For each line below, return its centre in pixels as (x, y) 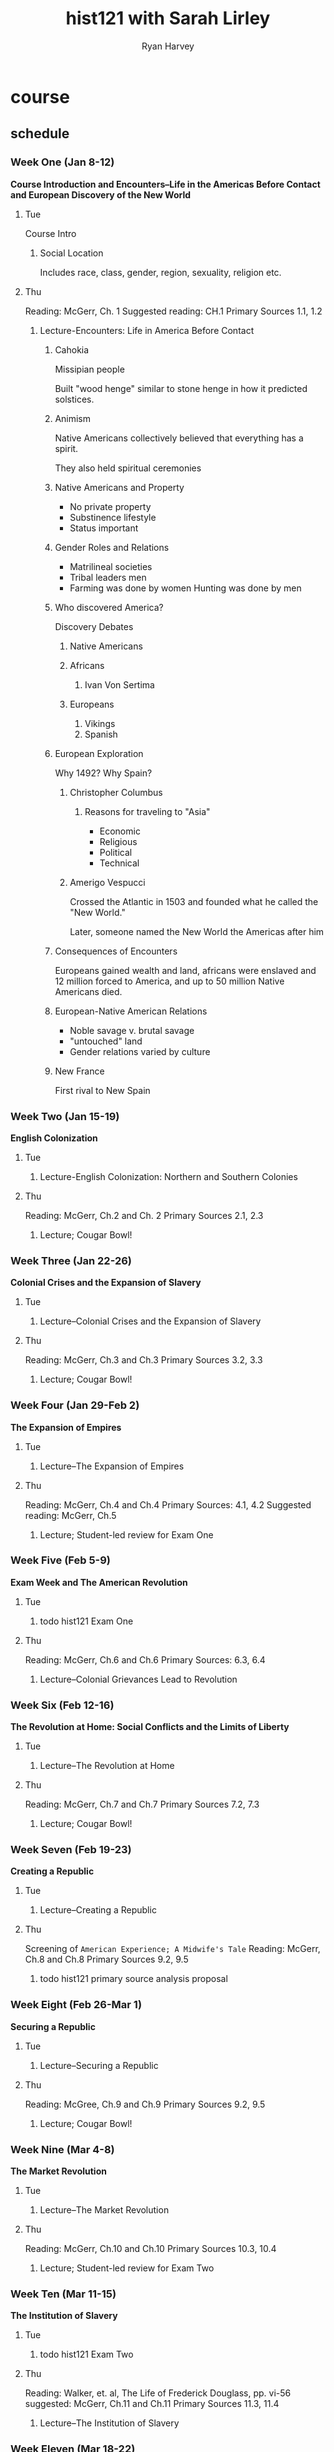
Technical (119, 863)
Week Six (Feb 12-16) (62, 1705)
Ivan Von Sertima (119, 684)
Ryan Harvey (168, 46)
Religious (118, 841)
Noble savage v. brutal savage (132, 1030)
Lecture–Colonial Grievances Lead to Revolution (138, 1679)
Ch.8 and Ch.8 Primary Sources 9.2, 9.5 (106, 1959)
